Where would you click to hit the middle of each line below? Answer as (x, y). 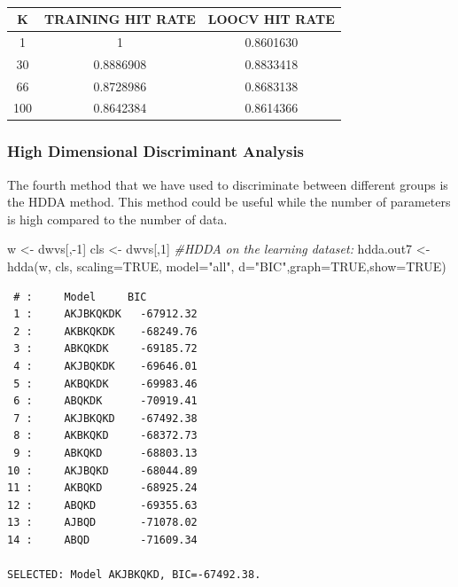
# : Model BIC (80, 297)
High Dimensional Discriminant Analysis (156, 151)
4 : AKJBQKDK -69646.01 (105, 367)
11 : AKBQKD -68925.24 (102, 488)
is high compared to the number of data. (117, 219)
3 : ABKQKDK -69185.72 (105, 349)
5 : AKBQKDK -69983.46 (105, 384)
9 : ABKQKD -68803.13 (105, 453)
